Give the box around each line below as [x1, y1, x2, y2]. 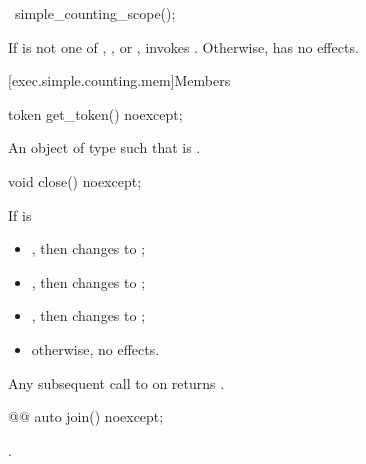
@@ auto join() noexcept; [8, 406, 164, 427]
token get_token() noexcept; [8, 103, 183, 124]
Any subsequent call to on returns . [8, 372, 225, 393]
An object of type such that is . [8, 137, 201, 158]
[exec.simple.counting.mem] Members [8, 70, 231, 91]
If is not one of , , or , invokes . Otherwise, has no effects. [8, 36, 359, 57]
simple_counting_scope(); [14, 3, 176, 23]
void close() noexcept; [8, 170, 142, 191]
